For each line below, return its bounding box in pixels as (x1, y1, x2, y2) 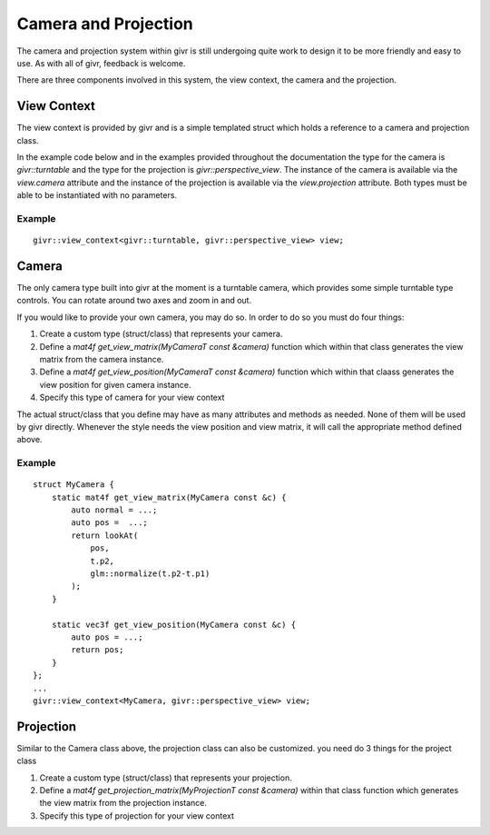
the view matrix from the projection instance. (39, 798, 208, 809)
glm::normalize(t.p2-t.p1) (90, 569, 211, 579)
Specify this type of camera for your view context (39, 392, 225, 403)
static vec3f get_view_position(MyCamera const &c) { (51, 619, 297, 630)
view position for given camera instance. (39, 379, 191, 390)
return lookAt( (71, 530, 139, 541)
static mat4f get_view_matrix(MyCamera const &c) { (51, 492, 287, 502)
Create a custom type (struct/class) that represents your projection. (39, 772, 292, 783)
